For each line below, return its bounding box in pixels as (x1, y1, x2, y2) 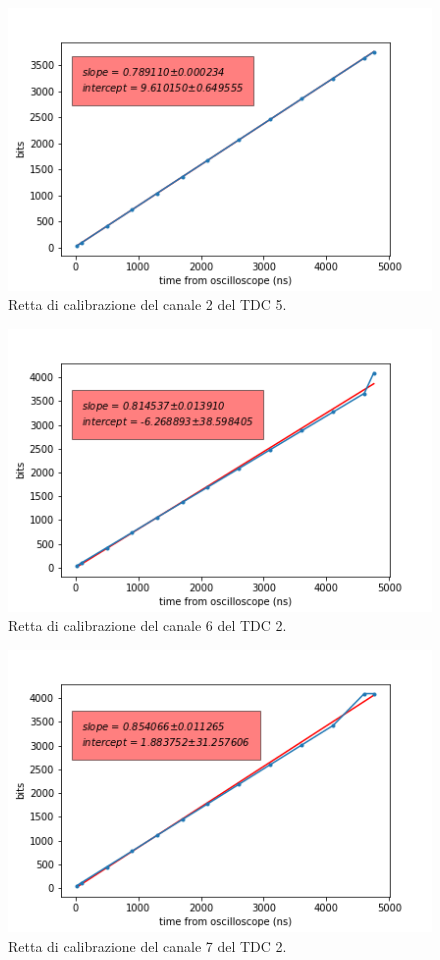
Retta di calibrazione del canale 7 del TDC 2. (8, 935, 287, 956)
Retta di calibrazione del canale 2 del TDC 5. (8, 294, 287, 315)
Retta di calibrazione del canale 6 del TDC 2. (8, 615, 287, 636)
